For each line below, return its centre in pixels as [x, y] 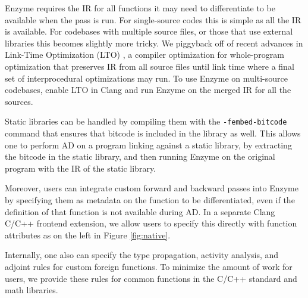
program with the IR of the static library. [81, 168]
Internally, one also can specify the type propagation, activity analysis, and [142, 255]
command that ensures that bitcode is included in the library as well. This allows [153, 133]
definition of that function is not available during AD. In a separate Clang [140, 211]
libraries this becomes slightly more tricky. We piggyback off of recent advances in [154, 43]
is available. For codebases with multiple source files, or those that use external [149, 31]
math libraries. [32, 290]
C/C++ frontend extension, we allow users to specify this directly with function [151, 223]
